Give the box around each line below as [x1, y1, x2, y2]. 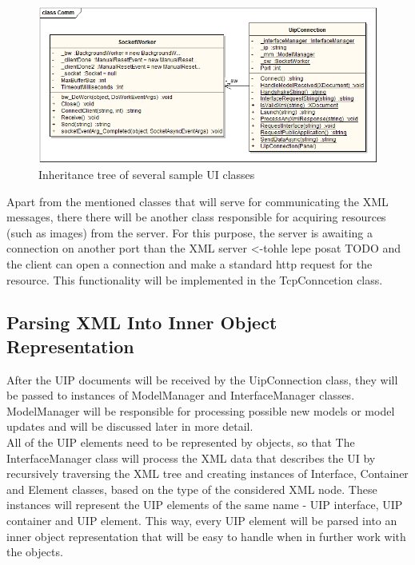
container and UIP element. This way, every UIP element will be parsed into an [6, 512, 397, 529]
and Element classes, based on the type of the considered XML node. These [6, 480, 377, 497]
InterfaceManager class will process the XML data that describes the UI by [6, 449, 376, 466]
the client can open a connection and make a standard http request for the [6, 255, 373, 272]
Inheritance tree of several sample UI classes [38, 165, 255, 182]
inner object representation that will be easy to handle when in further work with [6, 527, 406, 544]
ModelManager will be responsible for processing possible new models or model [6, 402, 395, 419]
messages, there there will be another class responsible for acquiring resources [6, 209, 386, 225]
